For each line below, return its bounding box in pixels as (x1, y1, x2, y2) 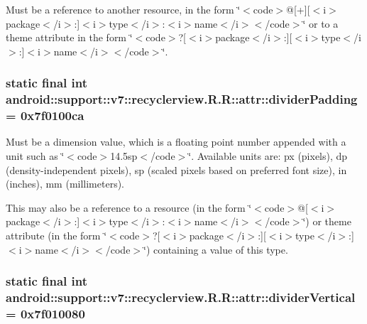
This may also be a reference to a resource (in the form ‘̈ (6, 200, 252, 215)
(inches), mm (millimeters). (6, 176, 125, 191)
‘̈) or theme (302, 214, 351, 229)
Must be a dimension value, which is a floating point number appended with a (6, 134, 346, 149)
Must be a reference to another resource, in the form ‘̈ (6, 2, 241, 16)
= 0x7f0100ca (6, 107, 84, 124)
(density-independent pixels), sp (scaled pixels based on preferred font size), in (6, 162, 347, 177)
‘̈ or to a (302, 16, 339, 31)
